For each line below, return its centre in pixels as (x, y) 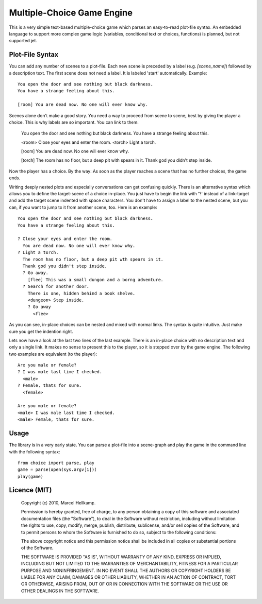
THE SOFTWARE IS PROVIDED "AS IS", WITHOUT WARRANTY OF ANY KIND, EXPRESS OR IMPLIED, (121, 557)
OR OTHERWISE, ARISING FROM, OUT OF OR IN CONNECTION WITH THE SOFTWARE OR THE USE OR (124, 584)
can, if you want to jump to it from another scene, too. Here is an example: (83, 207)
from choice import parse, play (56, 463)
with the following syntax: (35, 451)
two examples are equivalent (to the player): (53, 354)
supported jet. (23, 41)
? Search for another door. (56, 286)
